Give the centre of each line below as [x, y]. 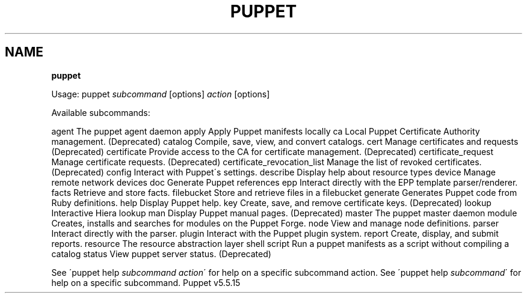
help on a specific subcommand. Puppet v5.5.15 [146, 282]
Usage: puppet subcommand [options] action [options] [161, 94]
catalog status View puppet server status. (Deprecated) [161, 254]
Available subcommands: [101, 112]
